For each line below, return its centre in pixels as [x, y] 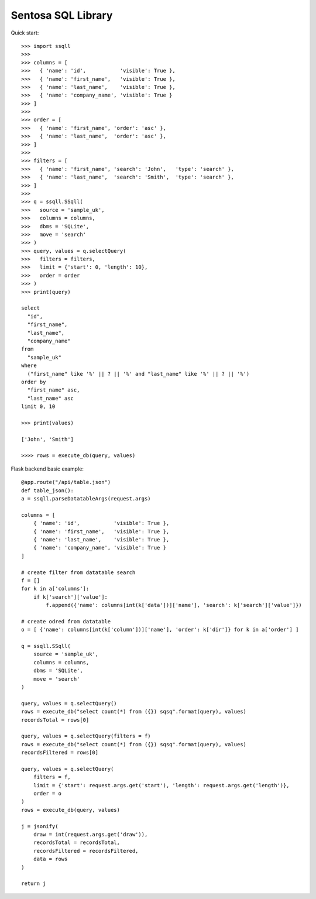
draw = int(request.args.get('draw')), [90, 835]
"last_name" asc [51, 398]
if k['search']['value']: [71, 597]
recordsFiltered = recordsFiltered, [86, 851]
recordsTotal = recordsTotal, [76, 843]
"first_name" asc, [54, 390]
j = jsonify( [40, 826]
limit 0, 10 [38, 406]
